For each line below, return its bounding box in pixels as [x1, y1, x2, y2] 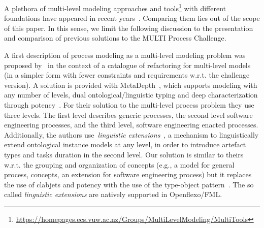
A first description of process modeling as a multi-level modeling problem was [4, 50, 246, 60]
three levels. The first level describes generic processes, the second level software [4, 109, 253, 120]
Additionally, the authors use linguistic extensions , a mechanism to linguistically [4, 129, 259, 140]
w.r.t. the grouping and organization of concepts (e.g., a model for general [4, 159, 235, 170]
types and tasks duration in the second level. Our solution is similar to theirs [4, 149, 244, 159]
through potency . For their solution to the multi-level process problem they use [4, 100, 254, 110]
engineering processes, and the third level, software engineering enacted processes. [4, 119, 258, 130]
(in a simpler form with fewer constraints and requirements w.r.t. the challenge [4, 70, 250, 80]
